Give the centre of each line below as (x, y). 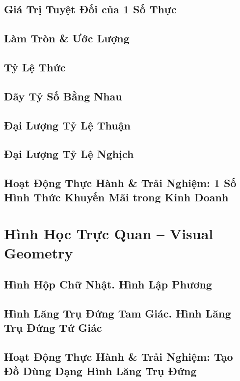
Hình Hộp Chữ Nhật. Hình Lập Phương (108, 284)
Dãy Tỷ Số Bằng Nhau (63, 96)
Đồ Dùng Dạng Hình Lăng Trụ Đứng (100, 371)
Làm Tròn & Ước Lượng (67, 38)
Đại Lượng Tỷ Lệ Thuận (67, 125)
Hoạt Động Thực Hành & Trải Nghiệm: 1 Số (120, 183)
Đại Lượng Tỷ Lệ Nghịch (69, 154)
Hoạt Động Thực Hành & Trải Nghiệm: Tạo (119, 356)
